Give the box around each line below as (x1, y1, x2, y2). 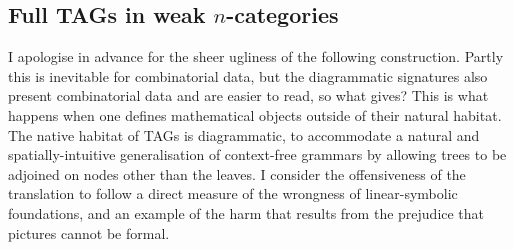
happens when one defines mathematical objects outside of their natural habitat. (8, 104, 502, 125)
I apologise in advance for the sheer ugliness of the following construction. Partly (8, 46, 504, 67)
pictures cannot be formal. (8, 222, 170, 243)
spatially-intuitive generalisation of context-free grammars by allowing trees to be (8, 144, 507, 165)
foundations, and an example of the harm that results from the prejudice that (8, 202, 485, 223)
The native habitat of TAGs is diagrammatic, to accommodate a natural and (8, 124, 480, 145)
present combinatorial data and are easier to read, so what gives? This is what (8, 85, 489, 106)
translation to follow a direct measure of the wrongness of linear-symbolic (8, 183, 458, 204)
